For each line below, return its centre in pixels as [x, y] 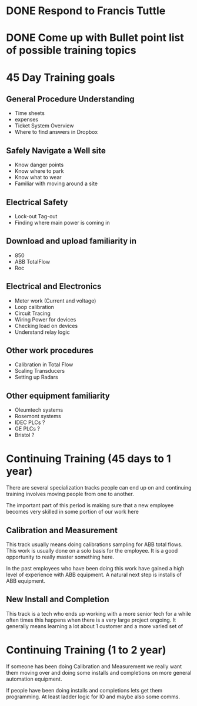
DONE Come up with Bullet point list [95, 38]
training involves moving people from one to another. [70, 494]
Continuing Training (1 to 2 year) [86, 650]
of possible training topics [71, 50]
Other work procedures [50, 351]
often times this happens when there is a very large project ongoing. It [91, 620]
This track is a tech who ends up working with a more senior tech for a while [98, 613]
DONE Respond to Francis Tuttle [86, 11]
